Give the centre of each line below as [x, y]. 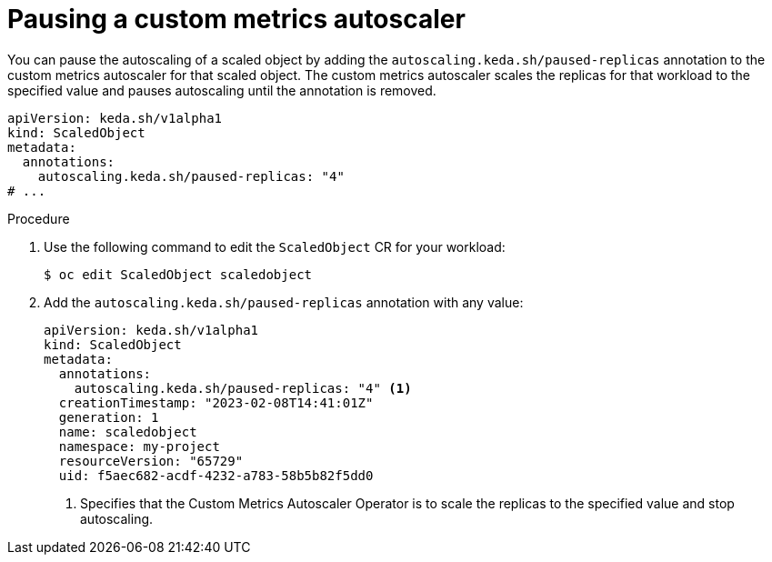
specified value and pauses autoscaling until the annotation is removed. [222, 90]
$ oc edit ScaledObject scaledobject [178, 274]
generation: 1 [109, 417]
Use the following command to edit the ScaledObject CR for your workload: [275, 246]
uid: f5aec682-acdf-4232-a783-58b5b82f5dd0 [216, 475]
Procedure [39, 218]
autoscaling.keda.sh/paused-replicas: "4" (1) [243, 388]
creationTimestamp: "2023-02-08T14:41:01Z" [216, 402]
